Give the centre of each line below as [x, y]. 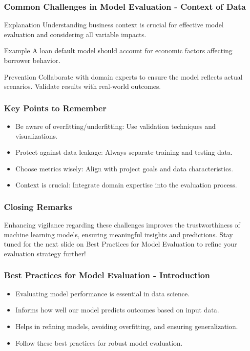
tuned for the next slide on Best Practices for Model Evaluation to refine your [121, 244]
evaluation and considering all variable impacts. [75, 34]
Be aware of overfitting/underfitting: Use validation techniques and [115, 126]
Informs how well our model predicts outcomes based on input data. [117, 310]
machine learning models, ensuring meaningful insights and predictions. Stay [118, 234]
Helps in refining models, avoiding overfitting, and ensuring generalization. [127, 326]
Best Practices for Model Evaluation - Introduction [107, 275]
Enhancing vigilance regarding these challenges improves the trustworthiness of [122, 225]
